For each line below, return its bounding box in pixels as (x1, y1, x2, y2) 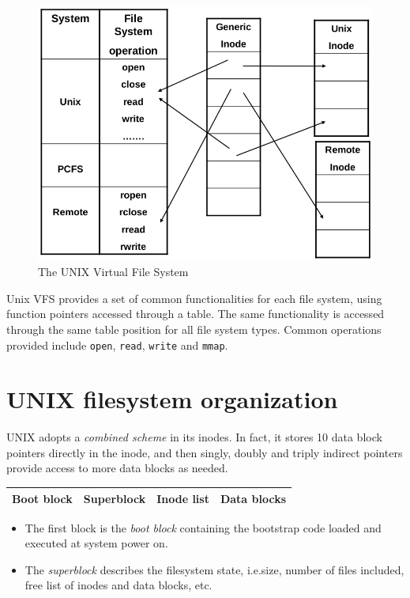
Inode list (156, 490, 209, 506)
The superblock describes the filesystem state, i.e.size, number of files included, (24, 561, 404, 577)
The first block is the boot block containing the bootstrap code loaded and (24, 519, 382, 536)
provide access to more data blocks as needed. (6, 460, 228, 476)
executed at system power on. (24, 535, 168, 551)
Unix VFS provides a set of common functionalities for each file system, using (6, 290, 382, 306)
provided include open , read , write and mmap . (6, 336, 228, 353)
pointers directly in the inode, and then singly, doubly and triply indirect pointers (6, 444, 403, 460)
